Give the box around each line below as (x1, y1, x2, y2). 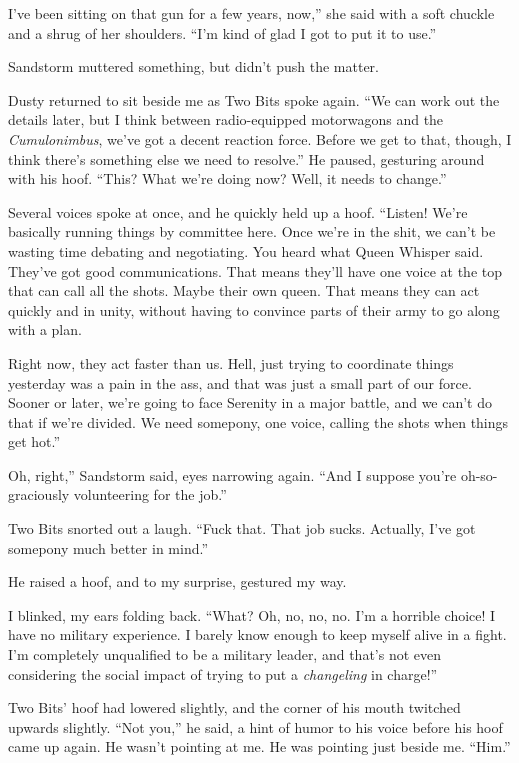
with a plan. (8, 319, 82, 340)
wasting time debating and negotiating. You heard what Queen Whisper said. (8, 240, 484, 261)
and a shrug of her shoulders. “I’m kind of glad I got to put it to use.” (8, 22, 437, 43)
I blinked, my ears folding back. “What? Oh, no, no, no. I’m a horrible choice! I (8, 604, 496, 625)
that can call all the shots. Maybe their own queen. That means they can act (8, 280, 480, 301)
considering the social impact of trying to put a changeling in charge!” (8, 663, 438, 684)
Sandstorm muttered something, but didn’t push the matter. (8, 56, 379, 77)
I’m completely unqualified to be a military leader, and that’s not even (8, 644, 442, 665)
